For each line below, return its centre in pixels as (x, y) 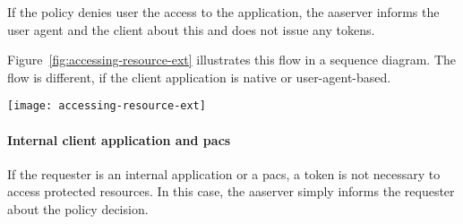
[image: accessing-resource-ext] (107, 106)
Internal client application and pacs (119, 139)
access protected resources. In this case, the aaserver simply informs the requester (231, 191)
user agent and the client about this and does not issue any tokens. (191, 29)
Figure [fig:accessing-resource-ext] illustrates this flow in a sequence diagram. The (232, 60)
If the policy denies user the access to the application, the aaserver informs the (223, 12)
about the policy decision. (78, 209)
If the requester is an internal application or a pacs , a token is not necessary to (224, 173)
